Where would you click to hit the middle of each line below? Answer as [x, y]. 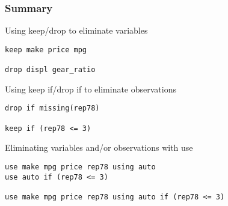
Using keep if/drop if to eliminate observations [91, 89]
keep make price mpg [46, 50]
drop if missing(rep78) [52, 108]
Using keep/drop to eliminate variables [76, 30]
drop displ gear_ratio [50, 70]
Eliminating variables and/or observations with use [99, 147]
